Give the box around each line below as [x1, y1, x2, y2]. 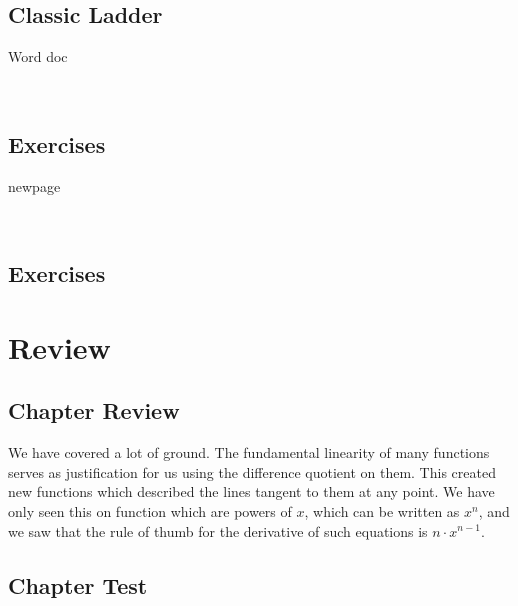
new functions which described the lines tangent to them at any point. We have [8, 481, 495, 502]
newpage [8, 175, 61, 196]
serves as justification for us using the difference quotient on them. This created [8, 461, 496, 482]
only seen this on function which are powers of [8, 500, 292, 521]
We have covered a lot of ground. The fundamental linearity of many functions [8, 442, 490, 463]
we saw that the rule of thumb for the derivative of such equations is [8, 520, 428, 541]
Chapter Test [8, 569, 148, 600]
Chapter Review [8, 395, 180, 426]
